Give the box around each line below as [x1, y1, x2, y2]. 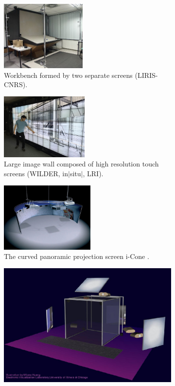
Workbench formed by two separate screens [4, 70, 133, 80]
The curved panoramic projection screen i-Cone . [4, 251, 149, 261]
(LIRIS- [135, 70, 158, 80]
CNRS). [4, 79, 28, 90]
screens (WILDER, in [4, 168, 69, 178]
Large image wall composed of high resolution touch [4, 159, 159, 169]
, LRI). [83, 168, 104, 178]
